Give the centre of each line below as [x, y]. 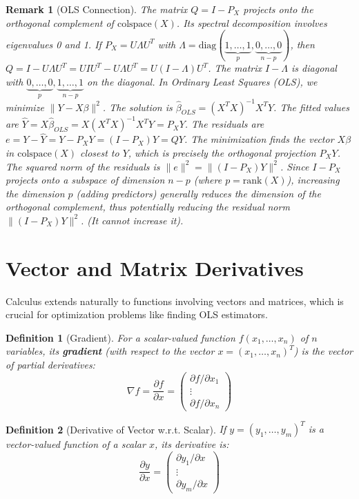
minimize [25, 107]
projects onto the [278, 9]
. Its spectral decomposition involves [252, 22]
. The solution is [137, 107]
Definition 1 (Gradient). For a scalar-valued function [120, 337]
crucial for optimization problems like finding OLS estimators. [137, 314]
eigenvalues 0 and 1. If [54, 44]
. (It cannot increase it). [132, 220]
